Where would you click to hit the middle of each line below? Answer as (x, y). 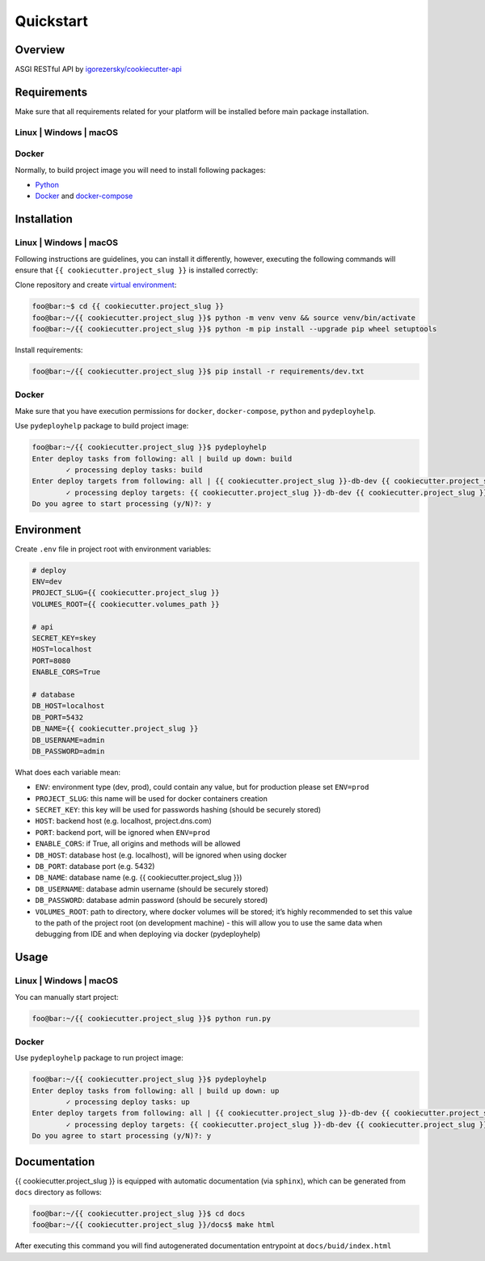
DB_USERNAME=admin (68, 740)
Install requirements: (49, 350)
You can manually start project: (67, 997)
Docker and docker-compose (84, 196)
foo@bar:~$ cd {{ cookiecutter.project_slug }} (128, 306)
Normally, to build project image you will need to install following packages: (140, 170)
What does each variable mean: (68, 772)
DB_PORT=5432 (58, 717)
